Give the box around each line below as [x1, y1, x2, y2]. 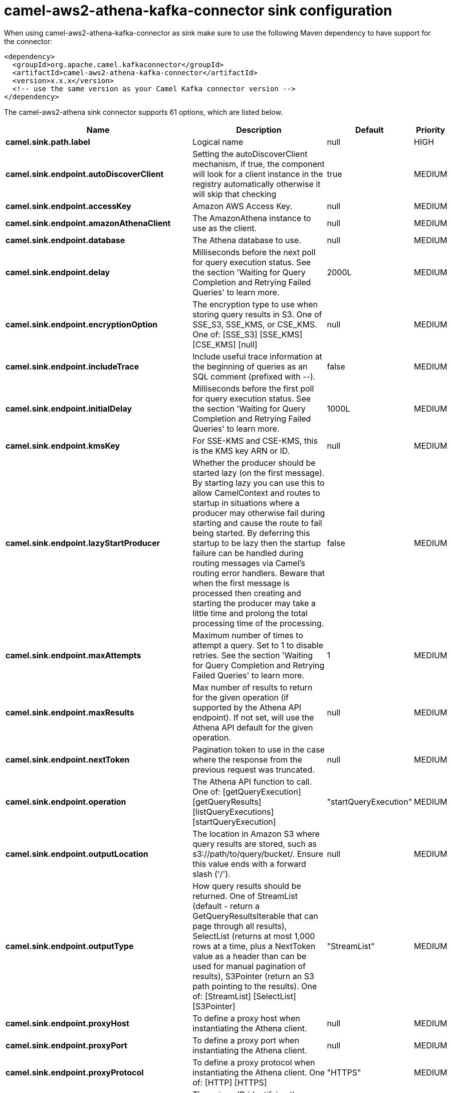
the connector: [4, 37, 53, 46]
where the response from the [192, 754, 302, 765]
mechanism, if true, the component [192, 158, 325, 169]
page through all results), [192, 921, 287, 931]
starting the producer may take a [192, 598, 316, 608]
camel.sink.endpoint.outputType [6, 941, 134, 951]
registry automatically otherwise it [192, 178, 321, 189]
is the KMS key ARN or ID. [192, 445, 290, 456]
